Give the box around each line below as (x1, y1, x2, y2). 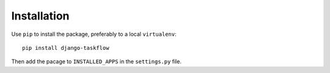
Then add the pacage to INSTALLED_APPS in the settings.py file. (11, 58, 182, 65)
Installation (11, 9, 70, 23)
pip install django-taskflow (22, 44, 109, 51)
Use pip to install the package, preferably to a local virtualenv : (11, 30, 177, 38)
